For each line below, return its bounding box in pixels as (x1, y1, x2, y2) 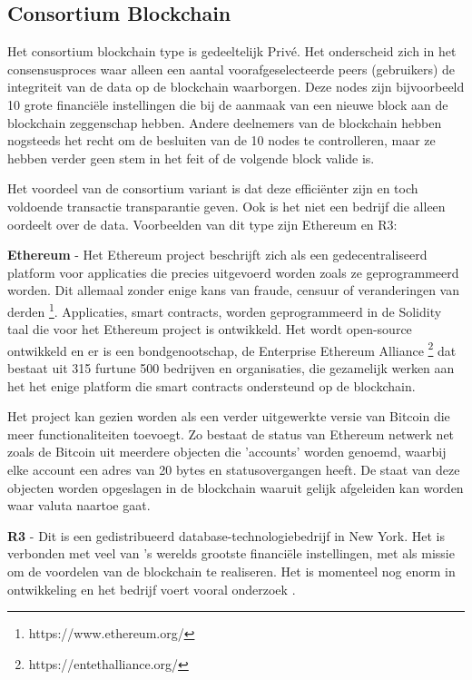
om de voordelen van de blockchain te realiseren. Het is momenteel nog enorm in (7, 561, 456, 580)
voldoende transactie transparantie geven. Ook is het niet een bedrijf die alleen (7, 196, 446, 215)
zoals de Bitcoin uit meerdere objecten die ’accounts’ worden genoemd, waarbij (7, 442, 447, 461)
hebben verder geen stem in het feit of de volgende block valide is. (7, 148, 375, 167)
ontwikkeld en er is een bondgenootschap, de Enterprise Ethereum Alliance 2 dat (7, 338, 457, 360)
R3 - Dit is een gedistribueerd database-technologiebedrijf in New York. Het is (7, 526, 446, 545)
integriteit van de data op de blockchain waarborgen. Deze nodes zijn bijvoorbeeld (7, 77, 465, 96)
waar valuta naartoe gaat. (7, 496, 151, 515)
